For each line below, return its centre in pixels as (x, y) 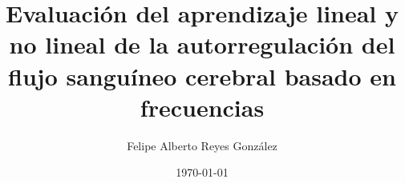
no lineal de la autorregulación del (202, 44)
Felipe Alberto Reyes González (202, 145)
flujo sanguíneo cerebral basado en (202, 76)
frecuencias (202, 107)
